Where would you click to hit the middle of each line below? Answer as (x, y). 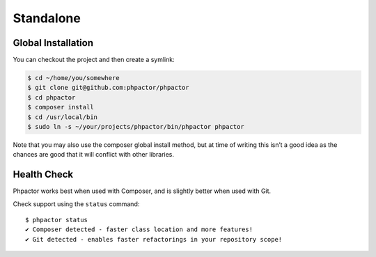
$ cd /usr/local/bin (62, 117)
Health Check (43, 174)
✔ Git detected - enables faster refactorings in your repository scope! (154, 239)
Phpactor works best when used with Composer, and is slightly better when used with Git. (142, 191)
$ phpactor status (57, 220)
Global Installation (53, 43)
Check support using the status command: (76, 204)
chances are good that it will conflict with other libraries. (93, 155)
